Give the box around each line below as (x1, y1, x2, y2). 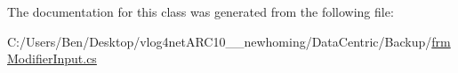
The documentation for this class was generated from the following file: (7, 3, 394, 20)
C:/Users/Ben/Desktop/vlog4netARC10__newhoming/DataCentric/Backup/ (7, 32, 432, 50)
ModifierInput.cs (7, 49, 97, 68)
